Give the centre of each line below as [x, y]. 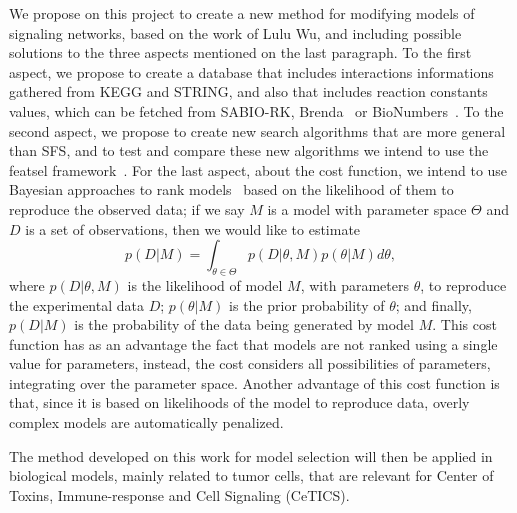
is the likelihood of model [205, 284]
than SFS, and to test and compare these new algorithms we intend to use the [249, 150]
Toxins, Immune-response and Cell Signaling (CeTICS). [179, 494]
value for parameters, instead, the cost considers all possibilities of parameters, [250, 363]
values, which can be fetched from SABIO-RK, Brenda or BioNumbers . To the [256, 110]
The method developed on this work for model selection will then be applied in [251, 455]
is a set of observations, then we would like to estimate [193, 228]
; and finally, [433, 304]
